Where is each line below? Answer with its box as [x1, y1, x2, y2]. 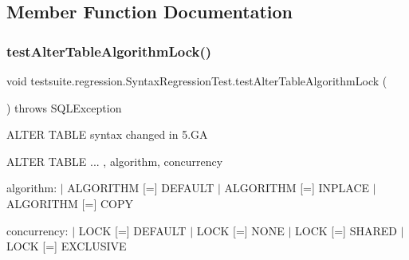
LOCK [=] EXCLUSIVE [6, 238, 127, 254]
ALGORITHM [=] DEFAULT [67, 179, 214, 196]
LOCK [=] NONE [196, 222, 285, 238]
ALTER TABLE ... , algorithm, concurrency [6, 152, 223, 169]
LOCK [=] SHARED [295, 222, 397, 238]
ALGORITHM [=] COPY [6, 195, 133, 211]
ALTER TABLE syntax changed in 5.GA [6, 126, 208, 143]
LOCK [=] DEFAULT [78, 222, 187, 238]
